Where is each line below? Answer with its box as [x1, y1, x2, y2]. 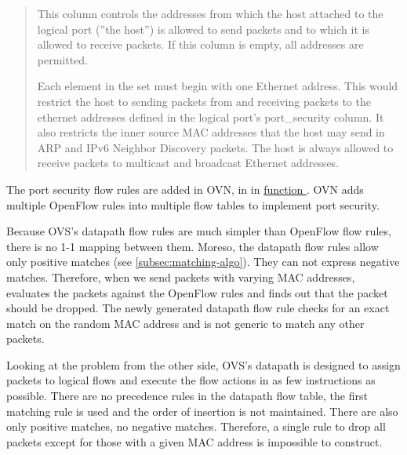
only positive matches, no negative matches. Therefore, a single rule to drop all [6, 418, 386, 435]
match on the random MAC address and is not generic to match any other [6, 315, 365, 331]
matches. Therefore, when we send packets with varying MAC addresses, [6, 268, 355, 285]
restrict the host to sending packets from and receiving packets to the [37, 93, 371, 109]
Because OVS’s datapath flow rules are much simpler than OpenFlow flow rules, [6, 223, 391, 239]
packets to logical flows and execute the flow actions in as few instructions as [6, 372, 376, 388]
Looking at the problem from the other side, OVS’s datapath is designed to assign [6, 356, 401, 373]
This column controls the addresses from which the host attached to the [37, 5, 383, 21]
